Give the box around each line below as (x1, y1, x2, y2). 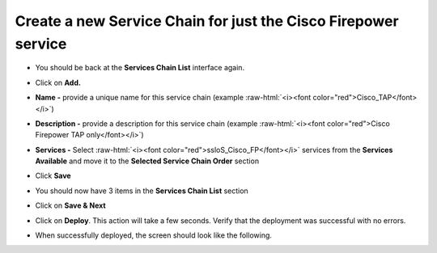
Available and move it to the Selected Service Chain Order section (35, 156, 259, 166)
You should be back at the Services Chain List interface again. (35, 63, 245, 73)
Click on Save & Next (35, 200, 106, 210)
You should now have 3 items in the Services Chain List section (35, 186, 248, 196)
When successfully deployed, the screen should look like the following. (35, 230, 273, 240)
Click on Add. (35, 78, 81, 87)
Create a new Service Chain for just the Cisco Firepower (15, 12, 400, 30)
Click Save (35, 171, 72, 181)
